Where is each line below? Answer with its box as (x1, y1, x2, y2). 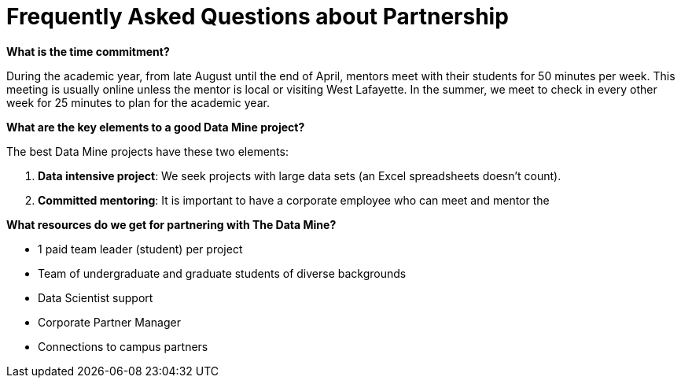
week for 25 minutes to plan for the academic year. (6, 95, 270, 109)
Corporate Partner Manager (38, 315, 181, 329)
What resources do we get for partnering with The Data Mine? (6, 217, 337, 231)
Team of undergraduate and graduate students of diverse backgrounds (38, 266, 407, 280)
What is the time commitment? (6, 44, 170, 58)
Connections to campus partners (38, 339, 208, 353)
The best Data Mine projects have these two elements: (6, 144, 289, 158)
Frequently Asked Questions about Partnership (6, 3, 509, 30)
